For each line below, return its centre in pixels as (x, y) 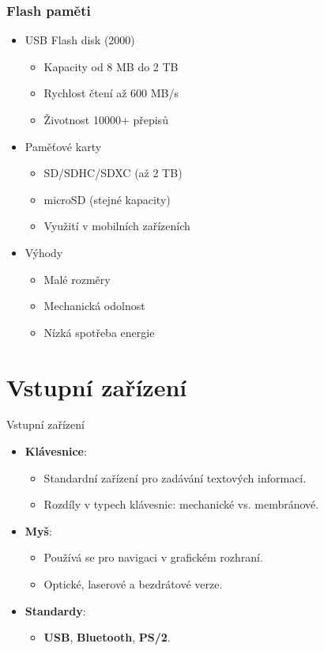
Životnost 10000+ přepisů (106, 119)
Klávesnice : (56, 451)
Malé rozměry (77, 279)
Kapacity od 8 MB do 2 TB (111, 66)
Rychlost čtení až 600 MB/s (111, 93)
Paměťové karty (63, 146)
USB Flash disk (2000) (80, 40)
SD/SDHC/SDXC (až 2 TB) (113, 173)
